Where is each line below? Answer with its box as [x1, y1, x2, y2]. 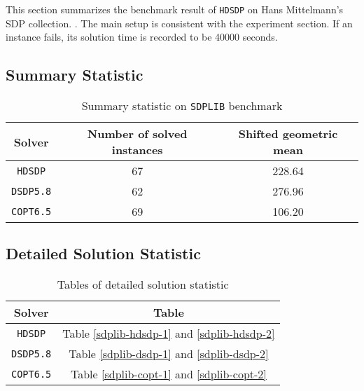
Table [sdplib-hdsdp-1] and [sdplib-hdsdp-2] [62, 325, 275, 342]
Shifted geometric [238, 125, 338, 142]
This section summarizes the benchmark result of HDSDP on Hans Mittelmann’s [6, 2, 344, 16]
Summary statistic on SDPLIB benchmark [81, 97, 283, 114]
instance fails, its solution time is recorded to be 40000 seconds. [6, 29, 278, 44]
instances [111, 142, 163, 158]
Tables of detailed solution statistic [57, 276, 229, 293]
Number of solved [87, 125, 188, 142]
